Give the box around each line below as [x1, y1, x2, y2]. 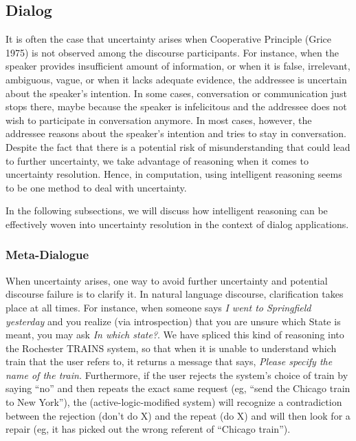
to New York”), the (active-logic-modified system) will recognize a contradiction [5, 395, 342, 409]
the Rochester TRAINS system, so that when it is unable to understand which [5, 340, 337, 355]
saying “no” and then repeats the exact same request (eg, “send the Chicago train [5, 381, 351, 396]
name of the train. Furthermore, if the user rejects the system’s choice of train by [5, 367, 348, 382]
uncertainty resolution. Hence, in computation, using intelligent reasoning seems [5, 167, 342, 181]
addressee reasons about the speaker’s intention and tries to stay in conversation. [5, 126, 346, 141]
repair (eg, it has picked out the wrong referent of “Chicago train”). [5, 422, 291, 436]
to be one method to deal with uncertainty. [5, 180, 187, 194]
